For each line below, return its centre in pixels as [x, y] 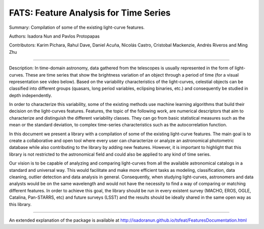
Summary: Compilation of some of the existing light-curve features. [77, 27]
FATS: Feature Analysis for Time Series [90, 13]
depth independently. [31, 95]
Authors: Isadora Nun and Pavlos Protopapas [54, 36]
